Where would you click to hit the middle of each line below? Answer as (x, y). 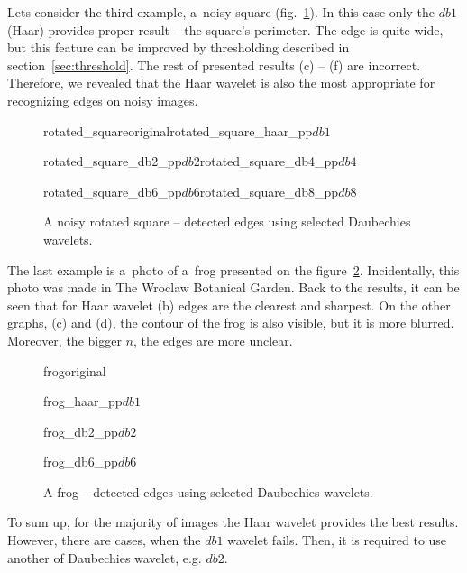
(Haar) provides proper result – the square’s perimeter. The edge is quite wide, (225, 29)
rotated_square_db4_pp (269, 161)
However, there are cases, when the (104, 540)
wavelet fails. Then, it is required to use (337, 540)
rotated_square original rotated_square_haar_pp (178, 130)
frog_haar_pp (83, 401)
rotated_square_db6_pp (113, 191)
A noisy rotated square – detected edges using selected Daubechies (227, 222)
